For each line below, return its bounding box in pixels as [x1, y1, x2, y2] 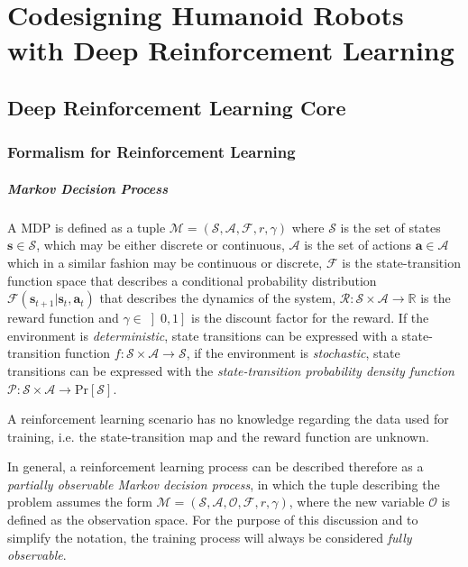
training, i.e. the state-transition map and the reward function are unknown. [7, 426, 429, 445]
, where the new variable [289, 492, 425, 511]
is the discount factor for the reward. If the [191, 308, 429, 327]
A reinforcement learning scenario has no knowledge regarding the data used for [7, 409, 449, 428]
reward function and [7, 308, 119, 327]
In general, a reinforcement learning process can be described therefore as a [7, 457, 424, 476]
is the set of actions [304, 235, 411, 254]
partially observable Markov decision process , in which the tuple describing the [7, 474, 440, 493]
